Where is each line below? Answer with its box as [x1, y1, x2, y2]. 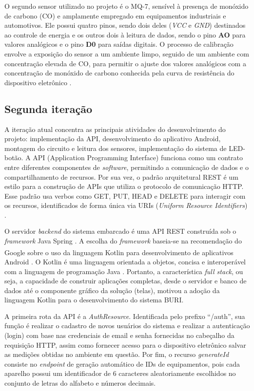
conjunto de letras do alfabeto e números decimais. [4, 378, 156, 388]
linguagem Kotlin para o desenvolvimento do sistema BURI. [4, 295, 184, 305]
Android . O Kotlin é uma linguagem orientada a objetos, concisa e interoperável [4, 256, 246, 266]
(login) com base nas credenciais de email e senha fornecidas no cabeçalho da [4, 330, 234, 340]
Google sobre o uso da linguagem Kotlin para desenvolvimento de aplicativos [4, 247, 234, 257]
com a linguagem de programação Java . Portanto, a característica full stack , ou [4, 266, 243, 276]
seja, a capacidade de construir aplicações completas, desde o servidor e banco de [4, 276, 247, 286]
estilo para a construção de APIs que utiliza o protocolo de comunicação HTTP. [4, 181, 244, 191]
